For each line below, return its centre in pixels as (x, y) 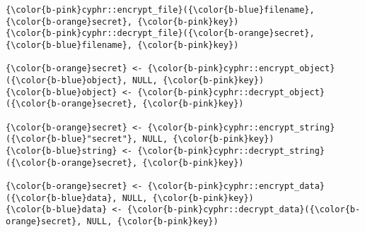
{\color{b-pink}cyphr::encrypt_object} (241, 69)
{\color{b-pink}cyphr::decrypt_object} (231, 92)
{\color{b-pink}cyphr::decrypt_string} (231, 151)
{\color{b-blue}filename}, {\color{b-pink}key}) (122, 45)
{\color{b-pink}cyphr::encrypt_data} (236, 186)
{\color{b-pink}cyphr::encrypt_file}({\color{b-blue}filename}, (160, 10)
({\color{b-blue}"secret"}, (72, 139)
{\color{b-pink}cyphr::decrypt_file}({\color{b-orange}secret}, (160, 33)
